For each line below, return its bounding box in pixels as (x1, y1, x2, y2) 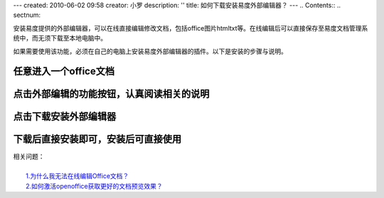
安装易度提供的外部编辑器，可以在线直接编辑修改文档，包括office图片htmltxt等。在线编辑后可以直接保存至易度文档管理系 (13, 23, 368, 32)
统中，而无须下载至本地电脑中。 (13, 34, 107, 43)
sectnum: (13, 11, 41, 19)
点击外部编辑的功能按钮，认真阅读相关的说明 (13, 88, 210, 100)
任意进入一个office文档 (13, 65, 115, 77)
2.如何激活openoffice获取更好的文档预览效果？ (26, 182, 163, 190)
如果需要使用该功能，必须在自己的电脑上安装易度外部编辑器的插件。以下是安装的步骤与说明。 (13, 47, 287, 55)
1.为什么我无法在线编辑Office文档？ (26, 172, 129, 180)
